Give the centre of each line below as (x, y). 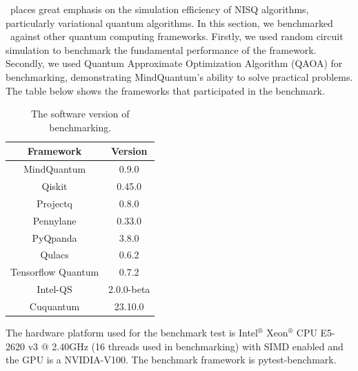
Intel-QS (54, 289)
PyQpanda (54, 237)
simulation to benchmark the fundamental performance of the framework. (161, 49)
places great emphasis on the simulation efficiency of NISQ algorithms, (159, 9)
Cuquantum (54, 306)
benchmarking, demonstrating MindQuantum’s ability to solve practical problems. (179, 76)
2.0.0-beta (129, 289)
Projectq (55, 203)
